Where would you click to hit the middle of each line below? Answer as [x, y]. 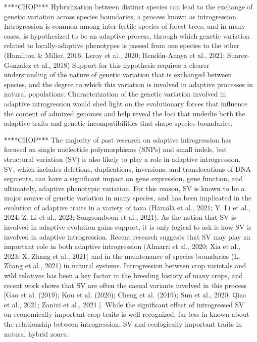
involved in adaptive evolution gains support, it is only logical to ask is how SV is [128, 227]
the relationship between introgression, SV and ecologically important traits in [123, 324]
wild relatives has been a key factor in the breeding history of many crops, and [124, 275]
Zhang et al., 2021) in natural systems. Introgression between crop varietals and [125, 266]
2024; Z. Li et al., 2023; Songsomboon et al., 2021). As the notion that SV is [120, 217]
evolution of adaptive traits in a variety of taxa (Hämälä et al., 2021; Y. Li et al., [127, 207]
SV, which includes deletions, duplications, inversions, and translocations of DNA [128, 169]
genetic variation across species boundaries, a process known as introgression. [121, 16]
